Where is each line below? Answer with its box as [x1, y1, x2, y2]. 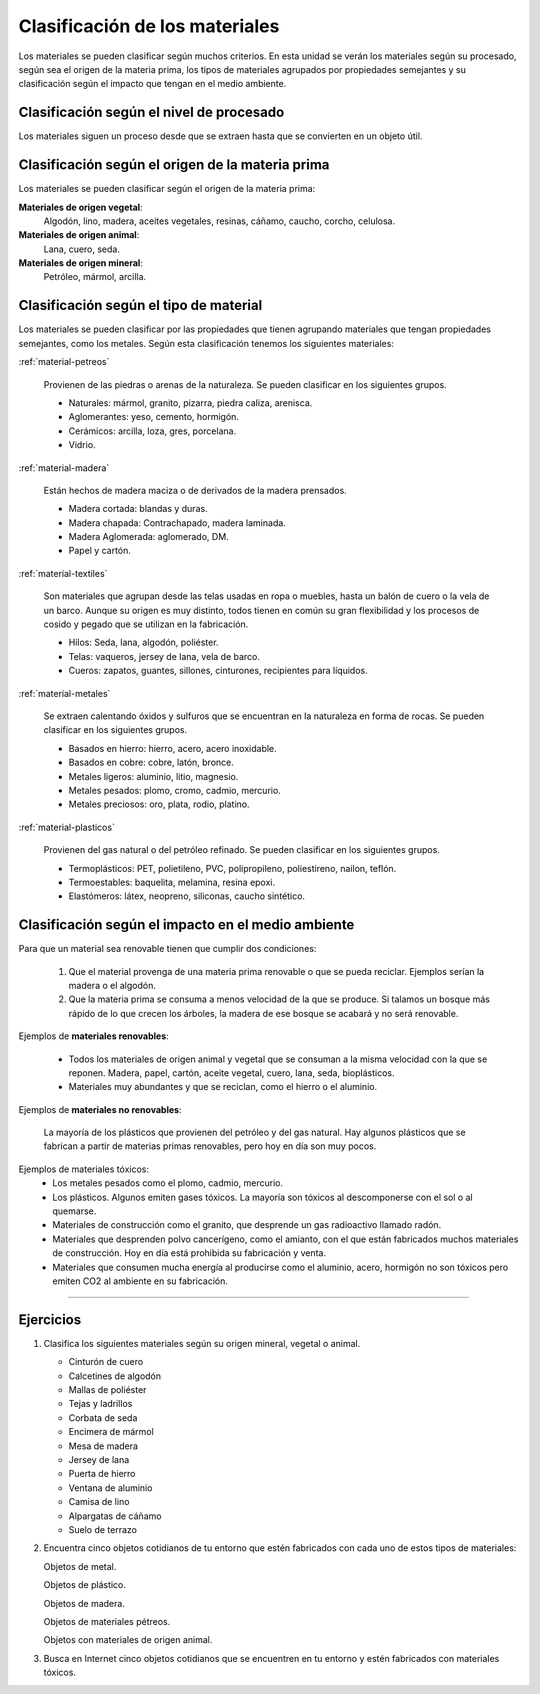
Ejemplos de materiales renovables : [18, 1030, 169, 1042]
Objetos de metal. [43, 1560, 117, 1572]
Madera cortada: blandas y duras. [68, 503, 209, 515]
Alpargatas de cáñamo [68, 1510, 162, 1522]
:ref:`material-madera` [18, 461, 110, 474]
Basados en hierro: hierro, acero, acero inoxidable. [68, 742, 277, 754]
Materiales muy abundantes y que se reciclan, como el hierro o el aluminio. [68, 1081, 378, 1093]
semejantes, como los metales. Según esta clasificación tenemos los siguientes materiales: [18, 337, 395, 349]
